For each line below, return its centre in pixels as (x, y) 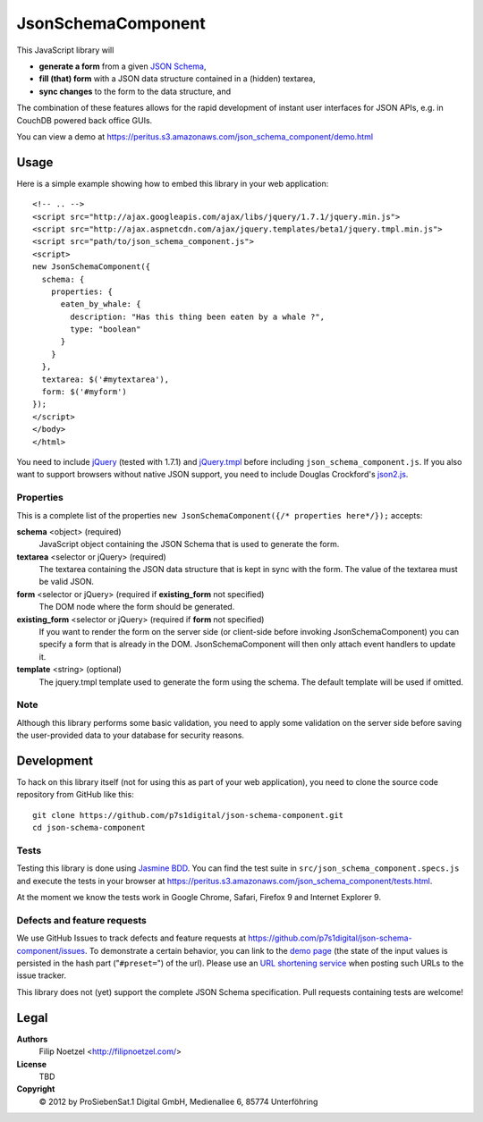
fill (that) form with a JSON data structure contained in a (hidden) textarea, (178, 79)
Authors (32, 1039)
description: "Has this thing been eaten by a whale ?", (198, 316)
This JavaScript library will (65, 50)
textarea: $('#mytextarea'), (106, 379)
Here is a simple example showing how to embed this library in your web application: (173, 183)
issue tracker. (42, 975)
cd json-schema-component (89, 828)
